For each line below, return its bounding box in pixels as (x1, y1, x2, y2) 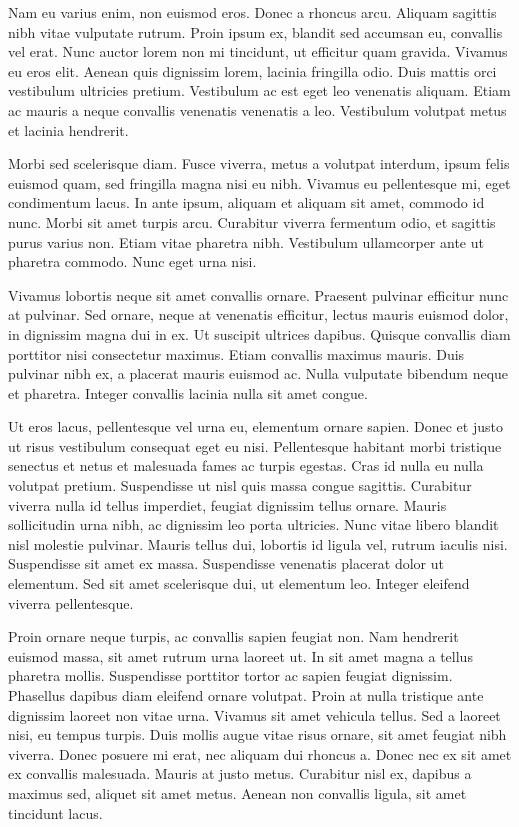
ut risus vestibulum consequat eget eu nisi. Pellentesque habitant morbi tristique (8, 435, 502, 456)
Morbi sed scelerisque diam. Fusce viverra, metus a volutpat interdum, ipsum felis (8, 153, 510, 174)
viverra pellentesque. (8, 592, 134, 613)
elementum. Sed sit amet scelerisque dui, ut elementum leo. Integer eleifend (8, 573, 470, 594)
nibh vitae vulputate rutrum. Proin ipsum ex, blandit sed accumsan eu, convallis (8, 21, 503, 42)
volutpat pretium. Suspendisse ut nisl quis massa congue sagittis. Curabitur (8, 475, 472, 496)
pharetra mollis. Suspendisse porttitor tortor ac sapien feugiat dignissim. (8, 665, 453, 686)
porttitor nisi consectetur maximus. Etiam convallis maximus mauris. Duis (8, 343, 465, 364)
